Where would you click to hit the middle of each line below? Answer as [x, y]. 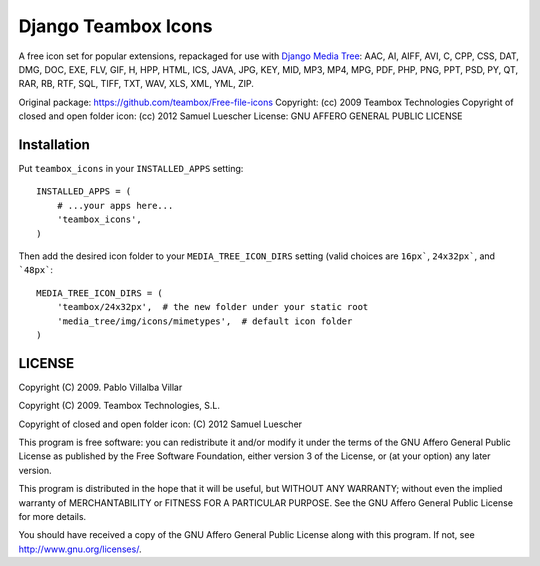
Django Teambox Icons [116, 26]
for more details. [52, 516]
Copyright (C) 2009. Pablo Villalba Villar [100, 387]
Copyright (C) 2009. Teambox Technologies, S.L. [119, 406]
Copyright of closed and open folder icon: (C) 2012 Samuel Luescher [160, 424]
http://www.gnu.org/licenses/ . [80, 549]
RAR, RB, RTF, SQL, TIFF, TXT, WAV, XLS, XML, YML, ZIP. [136, 84]
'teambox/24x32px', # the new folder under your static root [212, 307]
